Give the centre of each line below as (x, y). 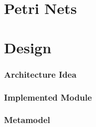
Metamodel (27, 120)
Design (28, 47)
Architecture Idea (40, 74)
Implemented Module (48, 97)
